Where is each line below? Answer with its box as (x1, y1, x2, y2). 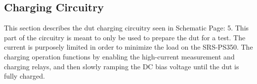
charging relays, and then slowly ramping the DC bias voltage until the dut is (4, 61, 239, 71)
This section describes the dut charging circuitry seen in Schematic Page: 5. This (4, 23, 249, 33)
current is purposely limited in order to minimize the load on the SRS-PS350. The (4, 42, 253, 52)
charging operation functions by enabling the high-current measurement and (4, 51, 235, 61)
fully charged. (4, 71, 45, 81)
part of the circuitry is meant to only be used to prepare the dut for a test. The (4, 32, 246, 42)
